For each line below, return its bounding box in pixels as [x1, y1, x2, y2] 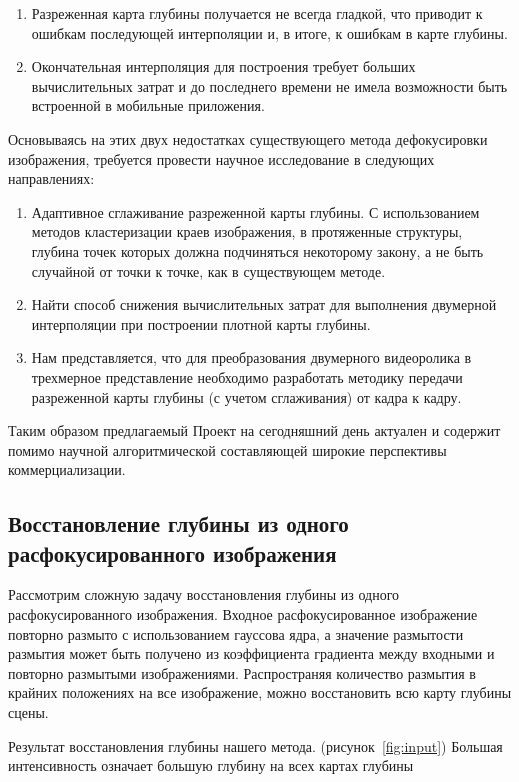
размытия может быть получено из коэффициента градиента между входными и [8, 643, 495, 664]
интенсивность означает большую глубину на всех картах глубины [8, 755, 414, 776]
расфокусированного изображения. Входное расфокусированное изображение [8, 604, 478, 625]
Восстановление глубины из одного [8, 508, 349, 539]
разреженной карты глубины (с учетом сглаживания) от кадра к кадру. [31, 386, 462, 407]
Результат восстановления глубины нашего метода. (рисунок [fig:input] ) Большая [8, 735, 503, 756]
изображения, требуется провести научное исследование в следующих [8, 148, 435, 169]
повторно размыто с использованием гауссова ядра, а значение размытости [8, 623, 464, 644]
